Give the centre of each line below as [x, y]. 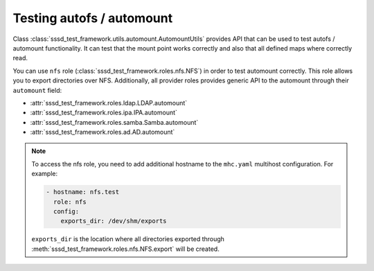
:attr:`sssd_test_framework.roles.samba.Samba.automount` [114, 122]
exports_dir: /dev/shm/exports [114, 221]
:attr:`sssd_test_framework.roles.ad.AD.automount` [103, 132]
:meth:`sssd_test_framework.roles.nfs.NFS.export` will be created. [125, 249]
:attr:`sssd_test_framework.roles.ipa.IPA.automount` [104, 113]
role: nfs [70, 202]
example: [45, 174]
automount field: [37, 90]
